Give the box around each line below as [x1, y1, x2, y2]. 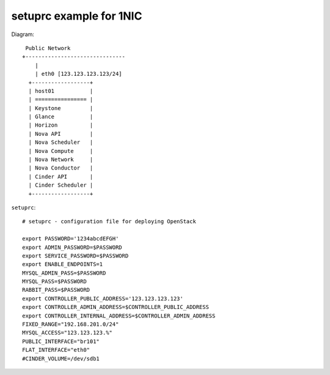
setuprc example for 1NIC [11, 9, 142, 23]
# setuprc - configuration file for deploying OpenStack [22, 218, 197, 225]
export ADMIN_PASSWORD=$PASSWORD [22, 243, 122, 251]
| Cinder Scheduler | [28, 182, 94, 189]
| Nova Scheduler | [28, 139, 94, 146]
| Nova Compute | [28, 147, 94, 154]
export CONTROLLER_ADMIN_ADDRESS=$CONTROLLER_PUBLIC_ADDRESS [22, 303, 209, 311]
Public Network [25, 45, 71, 51]
